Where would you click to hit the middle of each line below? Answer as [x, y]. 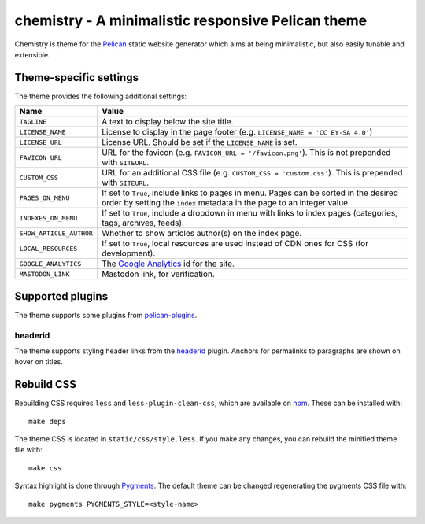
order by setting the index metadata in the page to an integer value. [225, 203]
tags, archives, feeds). [143, 223]
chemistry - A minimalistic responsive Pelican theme [191, 20]
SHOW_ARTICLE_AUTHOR [56, 233]
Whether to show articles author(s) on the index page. [201, 234]
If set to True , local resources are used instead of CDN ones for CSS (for [235, 244]
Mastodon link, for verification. [158, 274]
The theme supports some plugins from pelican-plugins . [106, 315]
